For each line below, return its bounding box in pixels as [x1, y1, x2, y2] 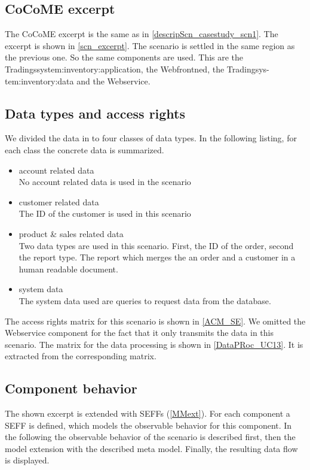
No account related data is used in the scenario [19, 175, 191, 188]
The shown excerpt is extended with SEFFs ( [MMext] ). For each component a [5, 407, 290, 420]
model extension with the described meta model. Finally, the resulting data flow [5, 442, 298, 454]
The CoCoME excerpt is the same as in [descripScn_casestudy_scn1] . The [5, 28, 278, 40]
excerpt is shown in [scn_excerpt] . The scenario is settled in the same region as [5, 39, 295, 51]
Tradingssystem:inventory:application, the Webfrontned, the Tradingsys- [5, 62, 269, 75]
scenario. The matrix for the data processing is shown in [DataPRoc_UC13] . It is [5, 338, 303, 350]
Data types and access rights [5, 104, 186, 122]
